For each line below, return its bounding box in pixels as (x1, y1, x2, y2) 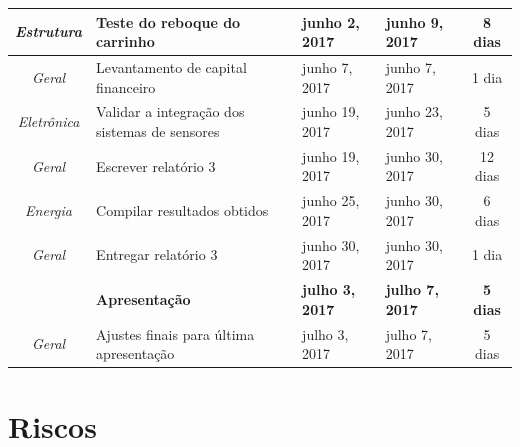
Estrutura (15, 21, 83, 42)
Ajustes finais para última (96, 323, 255, 344)
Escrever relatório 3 (96, 155, 216, 176)
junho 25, (302, 190, 360, 211)
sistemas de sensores (96, 120, 220, 141)
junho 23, (385, 101, 443, 122)
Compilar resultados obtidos (96, 200, 269, 221)
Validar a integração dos (96, 101, 245, 122)
